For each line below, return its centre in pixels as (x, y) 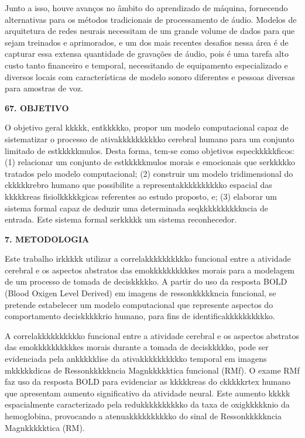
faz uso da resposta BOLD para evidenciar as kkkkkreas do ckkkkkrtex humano (148, 381)
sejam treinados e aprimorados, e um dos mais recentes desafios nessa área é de (147, 42)
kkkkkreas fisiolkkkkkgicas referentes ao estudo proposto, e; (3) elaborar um (141, 196)
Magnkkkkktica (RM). (45, 427)
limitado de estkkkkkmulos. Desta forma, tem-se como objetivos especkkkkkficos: (150, 150)
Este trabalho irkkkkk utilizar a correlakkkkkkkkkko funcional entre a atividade (148, 259)
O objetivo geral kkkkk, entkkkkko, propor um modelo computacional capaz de (147, 127)
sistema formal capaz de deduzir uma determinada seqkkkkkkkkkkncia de (136, 208)
